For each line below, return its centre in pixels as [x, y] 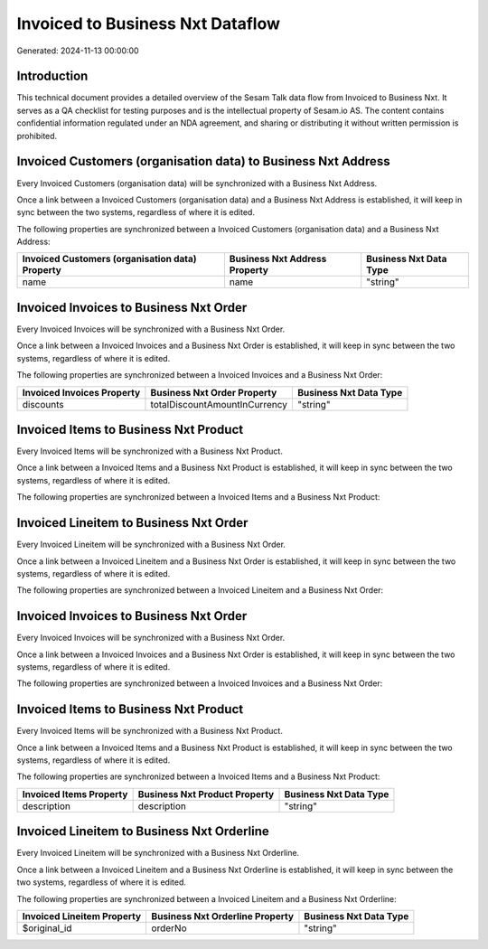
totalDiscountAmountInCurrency [219, 404]
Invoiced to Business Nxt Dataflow [148, 23]
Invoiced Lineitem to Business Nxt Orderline [143, 832]
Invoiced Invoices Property [81, 392]
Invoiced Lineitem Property [82, 916]
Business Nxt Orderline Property [222, 916]
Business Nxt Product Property [206, 794]
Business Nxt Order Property [214, 392]
